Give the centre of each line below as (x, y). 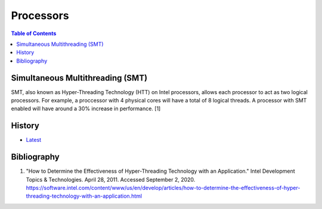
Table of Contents (34, 33)
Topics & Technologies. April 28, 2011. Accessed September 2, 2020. (111, 179)
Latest (34, 140)
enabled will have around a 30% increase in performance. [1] (86, 109)
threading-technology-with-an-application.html (84, 196)
